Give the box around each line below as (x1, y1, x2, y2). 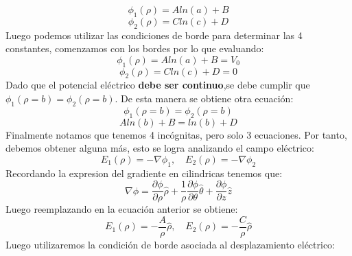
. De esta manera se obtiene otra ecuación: (115, 91, 294, 105)
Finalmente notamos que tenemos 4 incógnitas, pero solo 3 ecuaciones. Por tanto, (5, 127, 347, 141)
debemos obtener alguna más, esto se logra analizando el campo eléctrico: (5, 141, 314, 155)
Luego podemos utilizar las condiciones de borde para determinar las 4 (5, 27, 303, 42)
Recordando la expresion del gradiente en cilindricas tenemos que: (5, 165, 283, 180)
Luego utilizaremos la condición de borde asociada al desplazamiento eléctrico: (5, 237, 336, 251)
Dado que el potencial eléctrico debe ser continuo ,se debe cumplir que (5, 78, 310, 92)
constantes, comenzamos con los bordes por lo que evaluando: (5, 41, 264, 56)
